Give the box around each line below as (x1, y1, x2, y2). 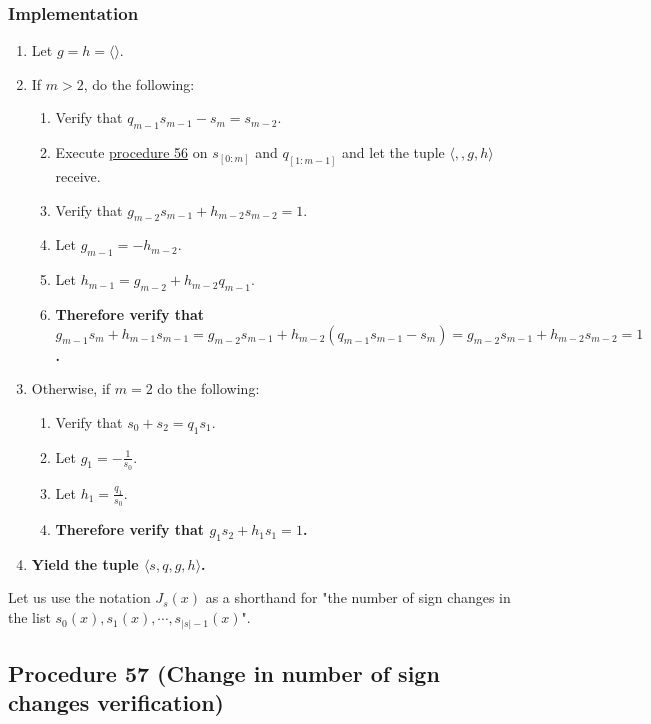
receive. (55, 166, 101, 187)
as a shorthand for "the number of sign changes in (205, 587, 511, 608)
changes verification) (8, 687, 225, 718)
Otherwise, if (31, 378, 111, 399)
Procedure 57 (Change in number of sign (8, 657, 440, 688)
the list (8, 607, 51, 628)
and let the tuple (342, 142, 445, 163)
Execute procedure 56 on (55, 142, 208, 163)
